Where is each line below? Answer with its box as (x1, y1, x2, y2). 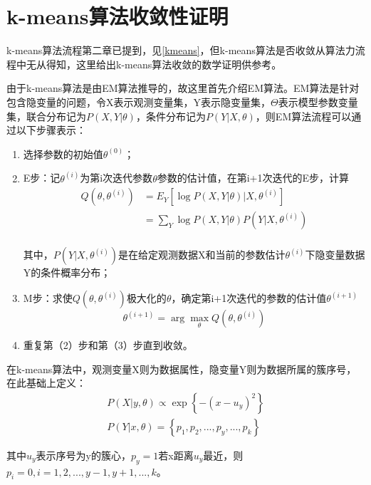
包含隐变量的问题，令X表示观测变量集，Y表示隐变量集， (6, 94, 271, 109)
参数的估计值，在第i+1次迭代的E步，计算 (157, 170, 350, 185)
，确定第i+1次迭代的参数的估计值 (171, 291, 327, 305)
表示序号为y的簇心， (36, 447, 132, 462)
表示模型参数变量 (278, 94, 358, 109)
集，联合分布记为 (6, 108, 86, 123)
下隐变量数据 (305, 247, 365, 262)
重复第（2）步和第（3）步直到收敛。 (23, 338, 193, 352)
